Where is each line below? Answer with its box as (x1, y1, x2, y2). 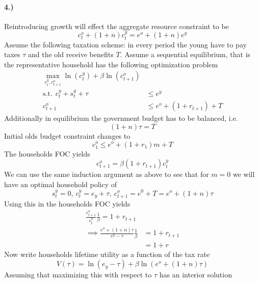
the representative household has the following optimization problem (4, 59, 218, 69)
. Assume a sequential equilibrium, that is (120, 49, 251, 60)
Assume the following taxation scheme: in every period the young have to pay (4, 39, 247, 49)
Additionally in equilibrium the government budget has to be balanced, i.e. (4, 113, 238, 123)
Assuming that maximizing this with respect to (4, 269, 152, 280)
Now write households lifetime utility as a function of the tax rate (4, 248, 210, 259)
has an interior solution (159, 269, 232, 280)
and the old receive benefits (28, 49, 114, 60)
